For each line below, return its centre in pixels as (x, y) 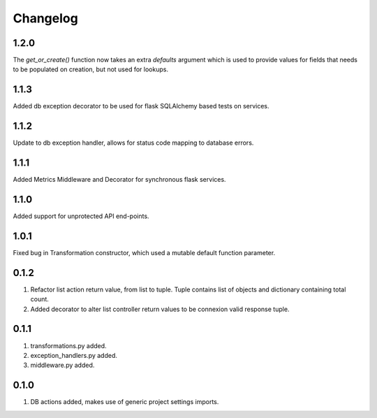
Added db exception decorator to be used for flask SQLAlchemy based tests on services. (141, 106)
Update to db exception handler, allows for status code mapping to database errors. (133, 143)
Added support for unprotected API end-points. (81, 216)
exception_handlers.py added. (74, 355)
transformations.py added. (69, 345)
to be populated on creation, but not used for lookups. (91, 69)
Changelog (45, 18)
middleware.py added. (62, 365)
